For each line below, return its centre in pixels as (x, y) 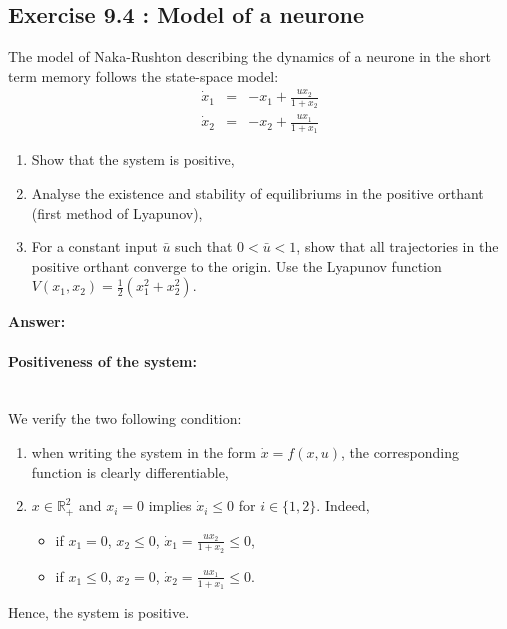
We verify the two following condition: (125, 418)
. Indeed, (343, 505)
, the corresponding (399, 451)
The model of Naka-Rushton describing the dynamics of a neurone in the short (249, 56)
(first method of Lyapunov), (117, 212)
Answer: (37, 321)
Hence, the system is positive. (99, 612)
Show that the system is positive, (133, 159)
